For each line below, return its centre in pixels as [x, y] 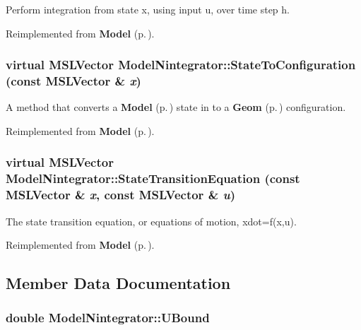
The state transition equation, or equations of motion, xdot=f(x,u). [151, 221]
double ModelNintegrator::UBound [108, 318]
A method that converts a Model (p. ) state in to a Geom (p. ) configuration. [176, 107]
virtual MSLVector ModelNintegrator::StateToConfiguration [181, 65]
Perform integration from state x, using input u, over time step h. [148, 9]
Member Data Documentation [118, 283]
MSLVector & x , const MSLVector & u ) [121, 195]
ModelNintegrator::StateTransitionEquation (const [153, 178]
